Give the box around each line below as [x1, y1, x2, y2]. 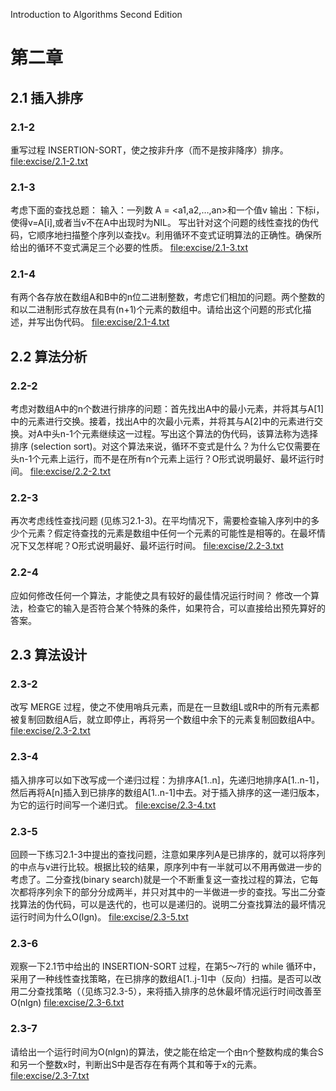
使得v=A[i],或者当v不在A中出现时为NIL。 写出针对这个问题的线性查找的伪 [10, 217, 310, 229]
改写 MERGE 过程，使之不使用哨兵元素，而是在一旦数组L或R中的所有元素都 [10, 701, 320, 713]
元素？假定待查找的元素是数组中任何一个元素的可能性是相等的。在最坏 [27, 527, 317, 539]
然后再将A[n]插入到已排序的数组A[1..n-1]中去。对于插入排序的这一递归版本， [10, 786, 325, 798]
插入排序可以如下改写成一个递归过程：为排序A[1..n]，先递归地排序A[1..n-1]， [10, 774, 325, 786]
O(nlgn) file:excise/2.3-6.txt [10, 997, 125, 1009]
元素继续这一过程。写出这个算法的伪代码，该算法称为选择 [81, 428, 319, 440]
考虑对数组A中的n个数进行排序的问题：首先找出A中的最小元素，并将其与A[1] [10, 403, 325, 415]
